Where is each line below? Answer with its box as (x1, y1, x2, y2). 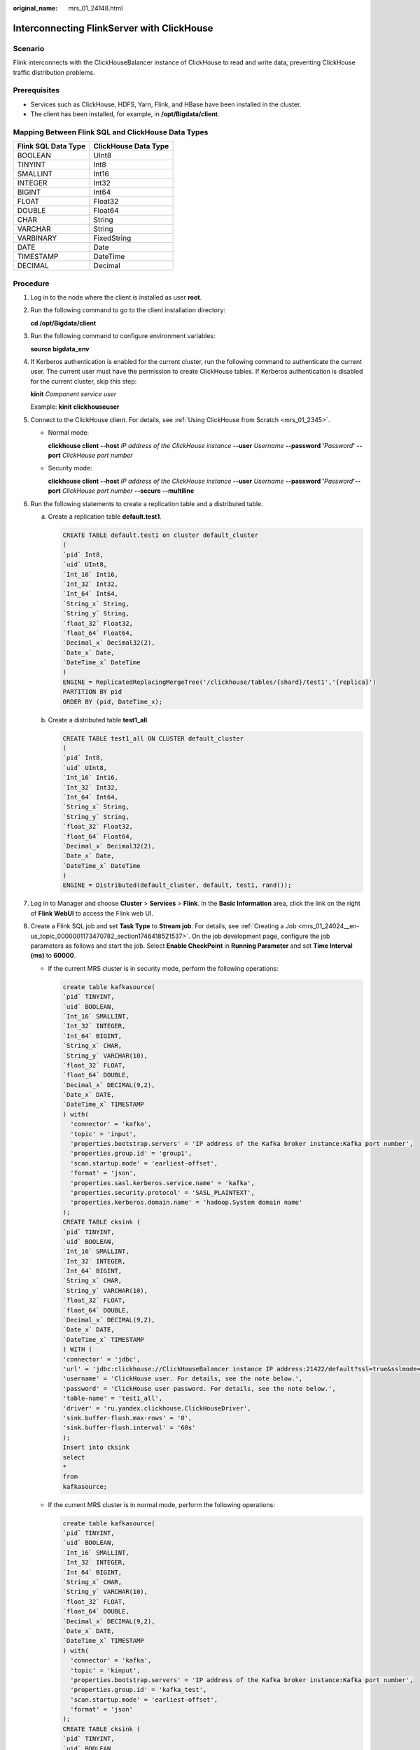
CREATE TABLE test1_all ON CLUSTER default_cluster (62, 734, 244, 742)
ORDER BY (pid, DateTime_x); (62, 697, 163, 706)
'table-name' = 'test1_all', (62, 1394, 163, 1403)
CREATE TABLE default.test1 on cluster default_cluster (62, 531, 259, 539)
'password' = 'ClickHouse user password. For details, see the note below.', (62, 1385, 336, 1392)
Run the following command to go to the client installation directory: (30, 306, 226, 314)
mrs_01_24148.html (68, 4, 123, 12)
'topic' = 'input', (70, 1130, 137, 1137)
